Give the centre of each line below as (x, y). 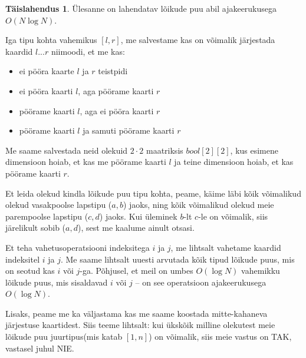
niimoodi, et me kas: (88, 51)
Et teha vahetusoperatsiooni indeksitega (78, 247)
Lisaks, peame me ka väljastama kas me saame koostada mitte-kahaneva (136, 313)
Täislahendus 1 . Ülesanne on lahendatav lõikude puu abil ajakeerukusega (141, 8)
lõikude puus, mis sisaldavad (57, 282)
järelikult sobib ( (36, 228)
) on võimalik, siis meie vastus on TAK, (220, 337)
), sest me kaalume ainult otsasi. (136, 228)
